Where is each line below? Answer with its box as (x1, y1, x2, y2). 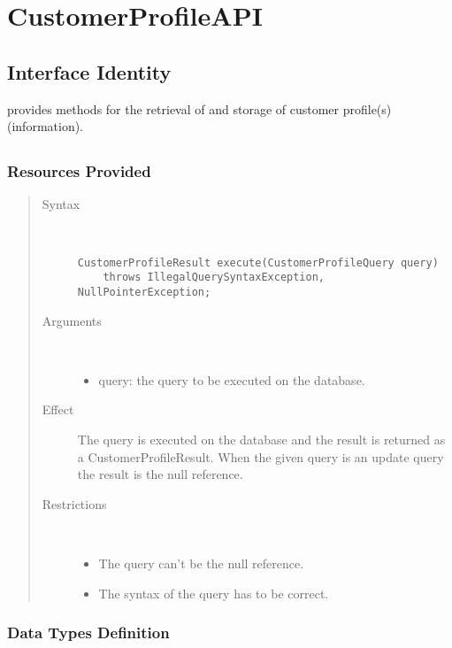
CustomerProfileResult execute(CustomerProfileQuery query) (77, 256, 439, 269)
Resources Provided (7, 160, 151, 182)
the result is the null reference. (77, 465, 243, 483)
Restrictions (42, 494, 107, 513)
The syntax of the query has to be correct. (98, 583, 329, 602)
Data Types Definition (7, 621, 170, 644)
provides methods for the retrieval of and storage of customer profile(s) (7, 99, 392, 118)
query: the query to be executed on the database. (98, 370, 365, 389)
